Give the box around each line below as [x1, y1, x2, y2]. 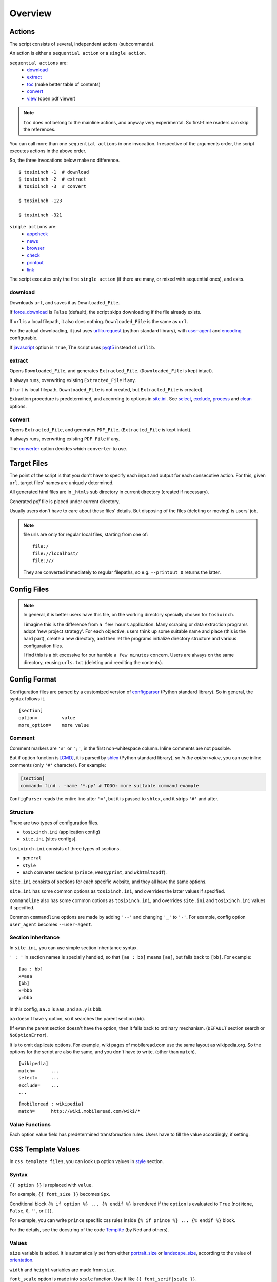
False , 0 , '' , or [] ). [9, 1208, 53, 1214]
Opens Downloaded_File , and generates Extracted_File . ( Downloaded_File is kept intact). [9, 368, 214, 374]
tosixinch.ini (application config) [22, 829, 100, 835]
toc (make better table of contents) [27, 81, 101, 87]
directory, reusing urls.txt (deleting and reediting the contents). [23, 659, 164, 665]
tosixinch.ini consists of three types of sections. [9, 845, 121, 851]
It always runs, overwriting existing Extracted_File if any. [9, 377, 136, 383]
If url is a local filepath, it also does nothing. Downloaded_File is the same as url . [9, 318, 188, 324]
